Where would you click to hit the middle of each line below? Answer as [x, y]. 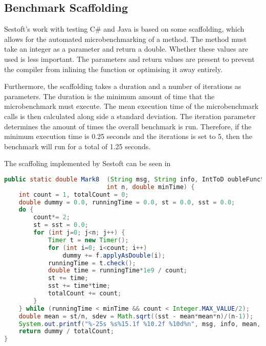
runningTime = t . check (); [92, 263]
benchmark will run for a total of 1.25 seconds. [77, 146]
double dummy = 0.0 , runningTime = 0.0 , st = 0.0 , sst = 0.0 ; [127, 202]
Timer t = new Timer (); [88, 240]
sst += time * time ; [79, 286]
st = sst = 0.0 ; [61, 225]
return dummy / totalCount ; [66, 331]
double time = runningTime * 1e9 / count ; [118, 271]
